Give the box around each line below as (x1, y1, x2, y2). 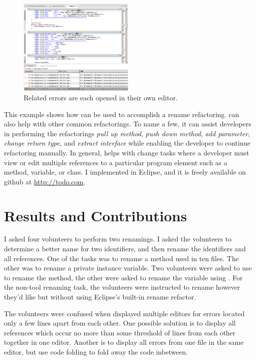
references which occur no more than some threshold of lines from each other (4, 327, 236, 337)
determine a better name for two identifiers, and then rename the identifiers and (4, 243, 246, 254)
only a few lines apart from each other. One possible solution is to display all (4, 318, 236, 328)
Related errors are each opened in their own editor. (24, 92, 178, 103)
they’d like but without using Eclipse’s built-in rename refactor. (4, 292, 196, 302)
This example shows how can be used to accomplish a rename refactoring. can (4, 109, 239, 119)
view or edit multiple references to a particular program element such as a (4, 157, 227, 167)
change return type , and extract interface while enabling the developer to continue (4, 138, 251, 148)
